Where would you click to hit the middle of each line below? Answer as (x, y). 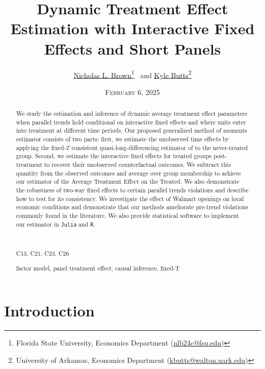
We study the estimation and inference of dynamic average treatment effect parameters (131, 114)
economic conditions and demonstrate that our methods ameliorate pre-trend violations (132, 207)
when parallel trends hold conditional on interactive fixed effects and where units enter (131, 122)
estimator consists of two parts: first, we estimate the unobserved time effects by (123, 139)
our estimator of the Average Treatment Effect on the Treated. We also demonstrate (128, 181)
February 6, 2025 (132, 92)
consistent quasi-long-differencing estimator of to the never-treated (160, 147)
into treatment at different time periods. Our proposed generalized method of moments (131, 130)
